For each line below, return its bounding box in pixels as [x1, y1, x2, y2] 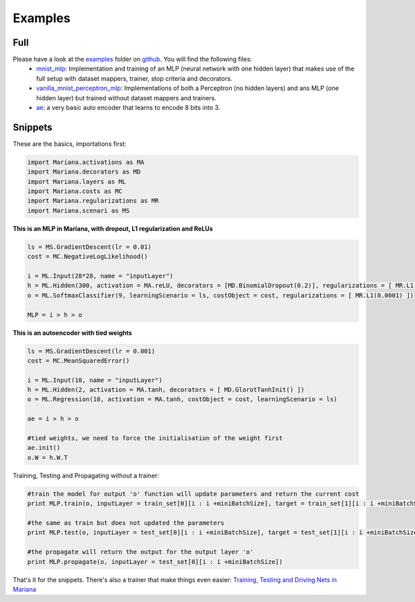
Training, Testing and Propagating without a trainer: [12, 471, 159, 480]
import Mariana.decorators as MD [27, 168, 141, 176]
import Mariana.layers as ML [27, 177, 127, 185]
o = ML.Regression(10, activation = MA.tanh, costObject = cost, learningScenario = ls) [27, 395, 338, 403]
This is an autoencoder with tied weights [12, 329, 133, 337]
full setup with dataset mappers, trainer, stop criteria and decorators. [36, 74, 232, 82]
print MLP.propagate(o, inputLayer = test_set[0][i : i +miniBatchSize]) [27, 558, 283, 565]
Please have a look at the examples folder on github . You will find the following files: [12, 55, 252, 64]
